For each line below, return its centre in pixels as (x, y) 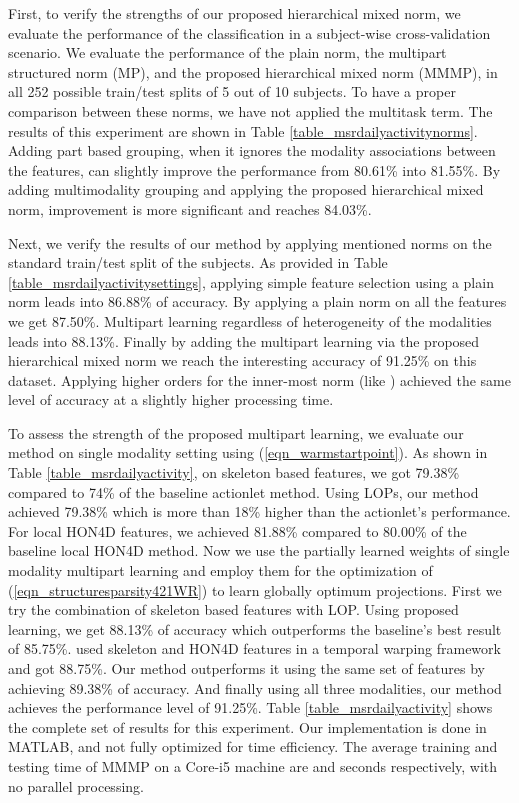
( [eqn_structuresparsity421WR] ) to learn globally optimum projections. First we (255, 589)
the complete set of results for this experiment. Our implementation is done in (247, 726)
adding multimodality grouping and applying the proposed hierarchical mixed (246, 189)
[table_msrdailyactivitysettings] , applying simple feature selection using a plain (251, 281)
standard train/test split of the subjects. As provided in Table (198, 262)
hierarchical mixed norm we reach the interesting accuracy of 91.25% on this (242, 360)
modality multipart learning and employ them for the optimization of (220, 570)
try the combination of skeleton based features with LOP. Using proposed (233, 609)
